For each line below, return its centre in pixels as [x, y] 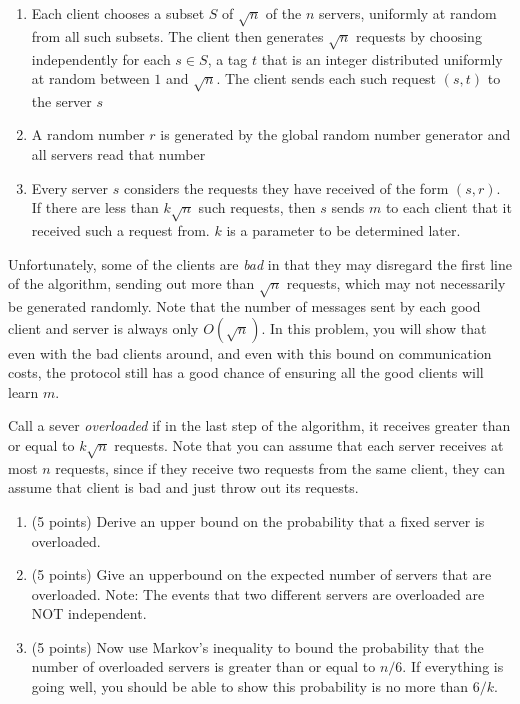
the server [61, 100]
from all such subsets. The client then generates [177, 35]
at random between [90, 78]
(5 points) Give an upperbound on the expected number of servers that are [261, 574]
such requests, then [257, 207]
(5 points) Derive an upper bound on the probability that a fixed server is [258, 520]
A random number [88, 134]
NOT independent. [89, 613]
